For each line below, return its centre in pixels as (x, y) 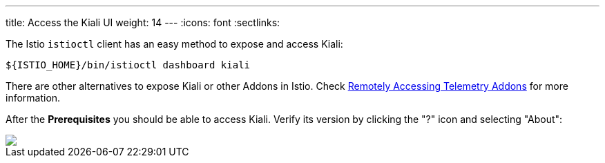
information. (33, 98)
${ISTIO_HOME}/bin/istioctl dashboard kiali (128, 65)
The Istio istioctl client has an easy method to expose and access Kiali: (174, 44)
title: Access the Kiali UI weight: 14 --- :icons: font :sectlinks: (143, 22)
